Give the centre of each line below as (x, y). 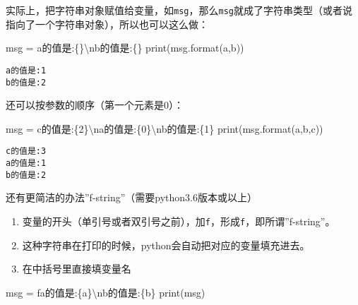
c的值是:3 (26, 151)
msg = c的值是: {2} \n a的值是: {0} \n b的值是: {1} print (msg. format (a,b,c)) (165, 128)
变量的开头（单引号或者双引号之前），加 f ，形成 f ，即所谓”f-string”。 (179, 221)
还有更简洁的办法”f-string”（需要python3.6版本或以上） (131, 197)
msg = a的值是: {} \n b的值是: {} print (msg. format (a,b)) (125, 48)
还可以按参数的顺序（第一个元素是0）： (95, 105)
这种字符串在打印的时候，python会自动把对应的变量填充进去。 (166, 245)
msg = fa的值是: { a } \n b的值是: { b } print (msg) (106, 292)
